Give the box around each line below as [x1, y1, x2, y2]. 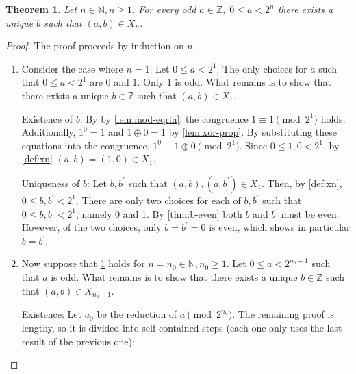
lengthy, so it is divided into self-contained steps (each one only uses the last [21, 320, 342, 334]
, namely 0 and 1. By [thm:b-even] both [75, 206, 242, 221]
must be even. [281, 206, 340, 221]
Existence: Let [21, 307, 81, 321]
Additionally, [21, 125, 76, 139]
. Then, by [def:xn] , [262, 175, 342, 190]
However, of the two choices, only [21, 220, 162, 234]
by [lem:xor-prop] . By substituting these [168, 125, 337, 139]
